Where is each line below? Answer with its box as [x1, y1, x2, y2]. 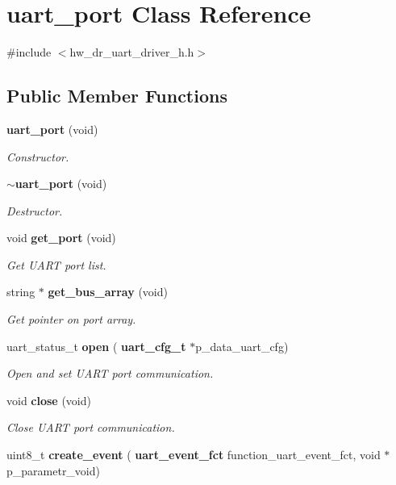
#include [6, 44, 52, 61]
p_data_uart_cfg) [195, 337, 289, 354]
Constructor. [6, 148, 69, 165]
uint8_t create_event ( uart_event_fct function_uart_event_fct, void [6, 446, 381, 463]
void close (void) [6, 391, 91, 408]
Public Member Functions [6, 83, 227, 108]
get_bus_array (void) [48, 283, 168, 300]
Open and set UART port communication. [6, 365, 214, 382]
